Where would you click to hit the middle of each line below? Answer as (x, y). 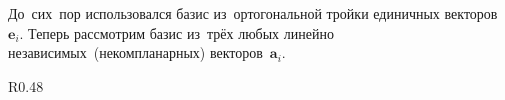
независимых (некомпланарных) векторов (135, 52)
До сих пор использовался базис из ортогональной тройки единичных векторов (253, 13)
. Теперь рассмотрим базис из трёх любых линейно (176, 32)
